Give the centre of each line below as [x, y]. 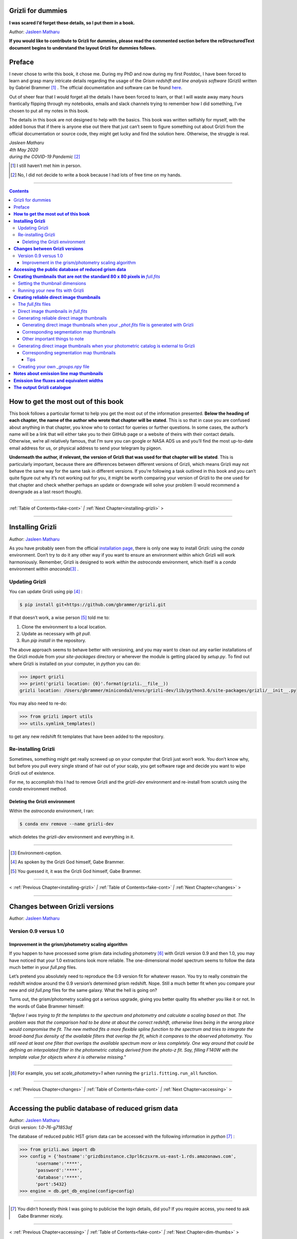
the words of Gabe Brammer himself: [47, 1006]
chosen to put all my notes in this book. [49, 111]
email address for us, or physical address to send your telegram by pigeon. [86, 448]
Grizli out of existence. [32, 773]
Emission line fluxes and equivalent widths [58, 380]
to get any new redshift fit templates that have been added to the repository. [87, 736]
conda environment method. [38, 789]
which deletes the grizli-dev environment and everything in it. [72, 837]
